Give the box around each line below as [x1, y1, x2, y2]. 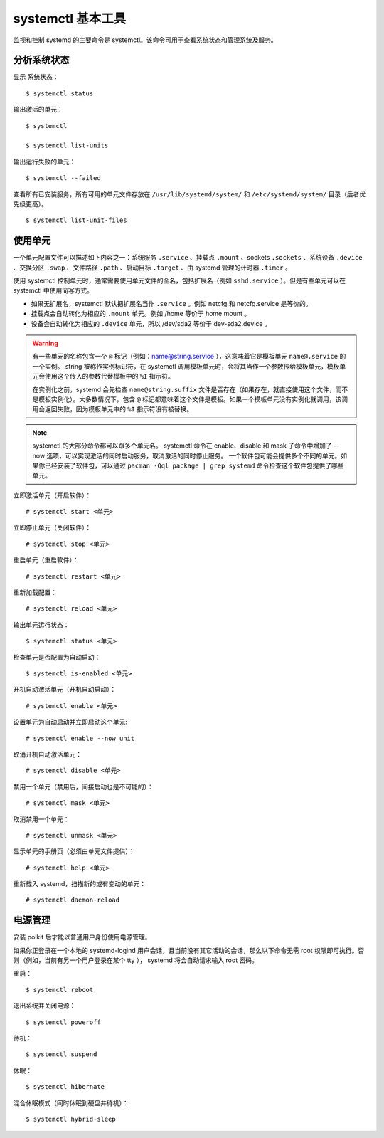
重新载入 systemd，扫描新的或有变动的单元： [13, 880, 146, 888]
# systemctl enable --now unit [26, 734, 135, 742]
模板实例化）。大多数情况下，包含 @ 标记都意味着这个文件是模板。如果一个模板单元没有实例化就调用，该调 [38, 395, 348, 404]
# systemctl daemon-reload [26, 896, 120, 904]
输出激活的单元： [13, 105, 63, 114]
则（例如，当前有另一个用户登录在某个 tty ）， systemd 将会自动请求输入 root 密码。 [13, 956, 259, 964]
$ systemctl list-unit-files [26, 216, 127, 224]
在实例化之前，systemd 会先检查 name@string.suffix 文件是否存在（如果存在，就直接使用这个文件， [32, 385, 336, 394]
